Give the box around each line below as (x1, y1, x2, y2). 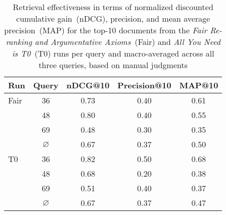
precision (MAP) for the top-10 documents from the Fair (4, 24, 207, 36)
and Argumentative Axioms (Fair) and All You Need (34, 36, 220, 47)
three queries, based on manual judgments (38, 59, 188, 71)
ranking (6, 36, 32, 47)
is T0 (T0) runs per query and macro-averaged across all (12, 47, 214, 59)
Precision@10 (117, 79, 171, 91)
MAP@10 (179, 79, 218, 91)
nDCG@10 (66, 79, 110, 91)
